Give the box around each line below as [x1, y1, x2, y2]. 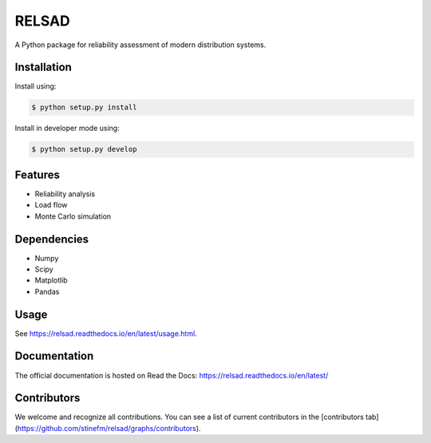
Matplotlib [34, 275, 68, 285]
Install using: [14, 81, 57, 91]
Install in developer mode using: [14, 124, 120, 133]
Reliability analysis [34, 188, 96, 199]
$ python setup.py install [31, 103, 137, 112]
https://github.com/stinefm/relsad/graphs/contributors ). [17, 423, 201, 433]
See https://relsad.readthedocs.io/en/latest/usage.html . [14, 328, 197, 338]
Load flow [34, 200, 68, 210]
